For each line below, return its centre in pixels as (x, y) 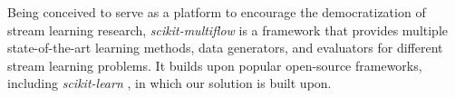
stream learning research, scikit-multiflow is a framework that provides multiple (228, 29)
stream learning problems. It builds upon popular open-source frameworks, (215, 65)
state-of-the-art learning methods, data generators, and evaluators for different (225, 48)
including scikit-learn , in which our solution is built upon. (169, 83)
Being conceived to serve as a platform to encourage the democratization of (217, 12)
